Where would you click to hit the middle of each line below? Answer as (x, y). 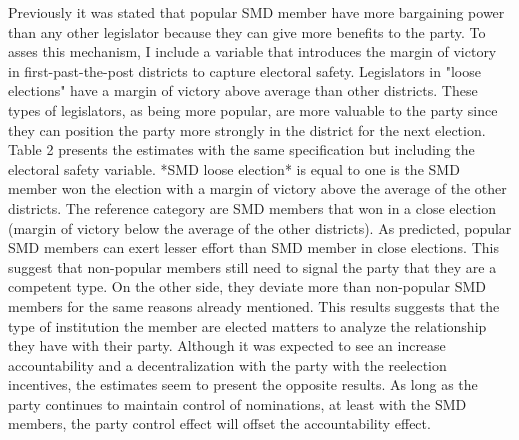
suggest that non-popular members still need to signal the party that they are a (252, 266)
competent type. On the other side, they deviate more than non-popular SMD (247, 286)
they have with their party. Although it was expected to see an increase (227, 345)
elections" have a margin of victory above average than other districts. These (243, 90)
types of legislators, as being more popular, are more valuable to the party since (253, 109)
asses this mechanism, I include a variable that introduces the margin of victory (252, 51)
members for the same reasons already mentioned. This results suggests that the (254, 305)
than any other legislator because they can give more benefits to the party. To (247, 31)
